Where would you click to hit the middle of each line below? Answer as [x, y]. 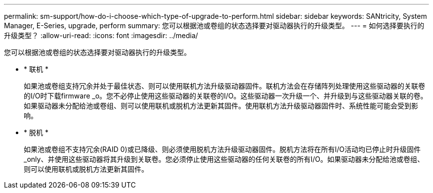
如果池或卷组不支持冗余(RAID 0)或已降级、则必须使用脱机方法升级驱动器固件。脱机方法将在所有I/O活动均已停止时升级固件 [222, 149]
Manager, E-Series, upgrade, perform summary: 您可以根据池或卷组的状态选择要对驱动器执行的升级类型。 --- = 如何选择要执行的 [214, 25]
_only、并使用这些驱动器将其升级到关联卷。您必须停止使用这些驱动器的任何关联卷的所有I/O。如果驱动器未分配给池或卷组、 [224, 159]
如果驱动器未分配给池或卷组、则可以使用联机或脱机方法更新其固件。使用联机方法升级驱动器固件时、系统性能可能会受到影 [221, 106]
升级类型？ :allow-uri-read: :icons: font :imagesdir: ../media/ [101, 35]
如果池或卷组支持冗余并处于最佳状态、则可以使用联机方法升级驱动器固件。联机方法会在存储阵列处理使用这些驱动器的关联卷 [224, 86]
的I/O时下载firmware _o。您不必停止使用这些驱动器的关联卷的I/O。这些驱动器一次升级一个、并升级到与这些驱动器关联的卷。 [226, 96]
